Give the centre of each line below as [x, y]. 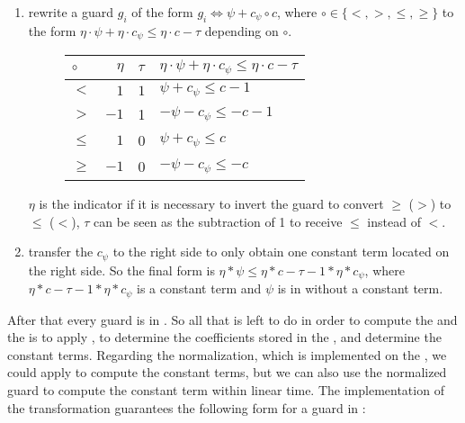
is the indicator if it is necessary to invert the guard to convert [211, 204]
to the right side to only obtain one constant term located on [281, 252]
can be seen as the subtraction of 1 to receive [218, 221]
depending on [241, 30]
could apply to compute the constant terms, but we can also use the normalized [227, 372]
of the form [162, 12]
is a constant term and [199, 288]
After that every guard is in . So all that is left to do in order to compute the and [232, 319]
